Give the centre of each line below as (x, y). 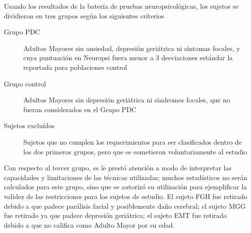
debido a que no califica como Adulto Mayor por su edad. (89, 225)
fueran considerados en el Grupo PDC (80, 109)
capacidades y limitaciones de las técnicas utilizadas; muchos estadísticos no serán (126, 177)
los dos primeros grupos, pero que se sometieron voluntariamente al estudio (135, 151)
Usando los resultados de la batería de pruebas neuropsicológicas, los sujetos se (121, 6)
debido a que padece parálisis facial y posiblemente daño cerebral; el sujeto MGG (125, 206)
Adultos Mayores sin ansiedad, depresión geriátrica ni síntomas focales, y (132, 48)
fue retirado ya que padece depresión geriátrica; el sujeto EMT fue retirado (116, 215)
